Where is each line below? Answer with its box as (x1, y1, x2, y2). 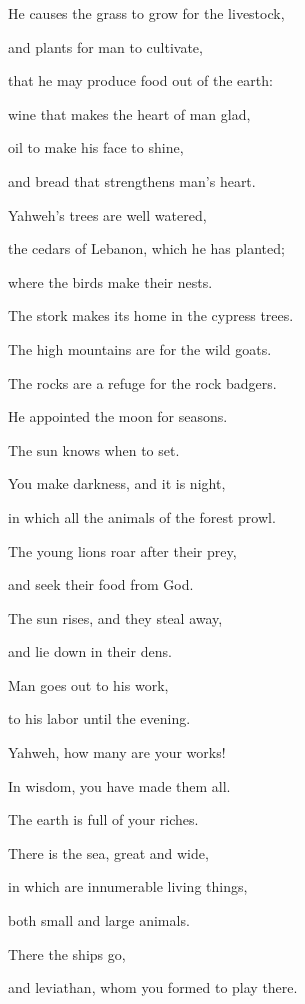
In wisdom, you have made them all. (8, 775, 231, 796)
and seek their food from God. (8, 574, 194, 595)
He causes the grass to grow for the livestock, (8, 3, 285, 23)
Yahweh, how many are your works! (8, 742, 226, 763)
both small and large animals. (8, 910, 190, 931)
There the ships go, (8, 943, 126, 964)
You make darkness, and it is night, (8, 473, 226, 494)
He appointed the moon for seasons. (8, 406, 228, 427)
